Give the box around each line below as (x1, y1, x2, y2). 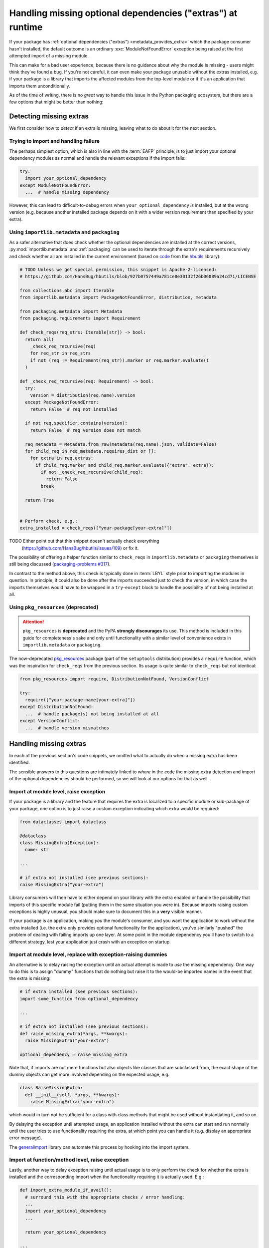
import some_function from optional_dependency (19, 996, 138, 1001)
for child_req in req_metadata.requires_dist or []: (25, 448, 156, 454)
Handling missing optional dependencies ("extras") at (9, 7, 238, 18)
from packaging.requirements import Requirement (19, 315, 141, 321)
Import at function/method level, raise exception (9, 1156, 129, 1163)
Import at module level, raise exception (9, 788, 106, 795)
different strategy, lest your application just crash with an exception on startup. (9, 938, 171, 944)
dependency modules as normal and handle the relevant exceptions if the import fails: (9, 155, 186, 161)
